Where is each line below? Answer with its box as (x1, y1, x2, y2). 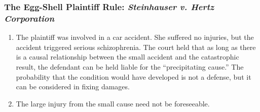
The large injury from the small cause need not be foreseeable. (16, 98, 210, 108)
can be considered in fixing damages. (16, 81, 130, 92)
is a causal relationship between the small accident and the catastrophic (16, 51, 239, 62)
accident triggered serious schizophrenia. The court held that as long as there (16, 41, 256, 52)
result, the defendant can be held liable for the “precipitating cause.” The (16, 61, 244, 72)
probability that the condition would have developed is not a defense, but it (16, 71, 251, 82)
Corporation (4, 12, 55, 24)
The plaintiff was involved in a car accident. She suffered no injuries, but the (16, 32, 254, 42)
